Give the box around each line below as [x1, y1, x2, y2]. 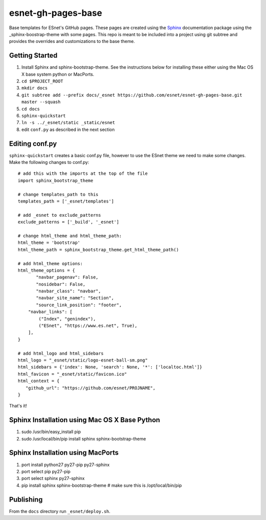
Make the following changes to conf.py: [9, 160, 90, 165]
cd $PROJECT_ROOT [21, 79, 64, 84]
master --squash [21, 99, 61, 105]
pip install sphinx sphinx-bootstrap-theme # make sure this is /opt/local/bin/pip [21, 482, 182, 488]
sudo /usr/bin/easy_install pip [21, 429, 81, 435]
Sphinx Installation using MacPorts [9, 448, 119, 457]
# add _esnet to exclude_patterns [18, 212, 101, 218]
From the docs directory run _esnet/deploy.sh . [9, 508, 111, 514]
